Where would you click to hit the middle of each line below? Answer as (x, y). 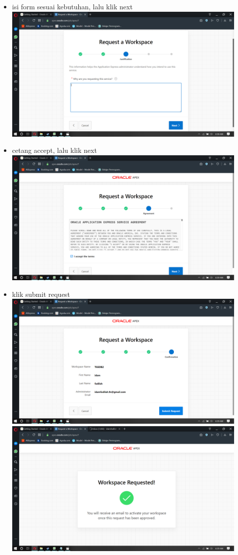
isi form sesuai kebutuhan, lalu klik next (72, 6)
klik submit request (41, 294)
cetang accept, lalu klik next (54, 150)
